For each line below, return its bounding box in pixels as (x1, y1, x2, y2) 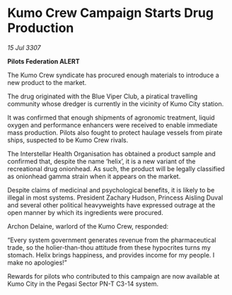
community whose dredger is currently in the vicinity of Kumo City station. (7, 99, 224, 108)
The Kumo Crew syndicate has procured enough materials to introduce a (7, 71, 219, 79)
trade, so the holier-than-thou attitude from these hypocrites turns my (7, 243, 211, 252)
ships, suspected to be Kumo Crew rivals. (7, 136, 129, 144)
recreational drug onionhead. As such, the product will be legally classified (7, 164, 225, 173)
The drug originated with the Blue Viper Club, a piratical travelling (7, 92, 198, 100)
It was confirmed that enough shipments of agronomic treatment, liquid (7, 113, 215, 122)
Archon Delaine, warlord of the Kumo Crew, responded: (7, 221, 169, 231)
